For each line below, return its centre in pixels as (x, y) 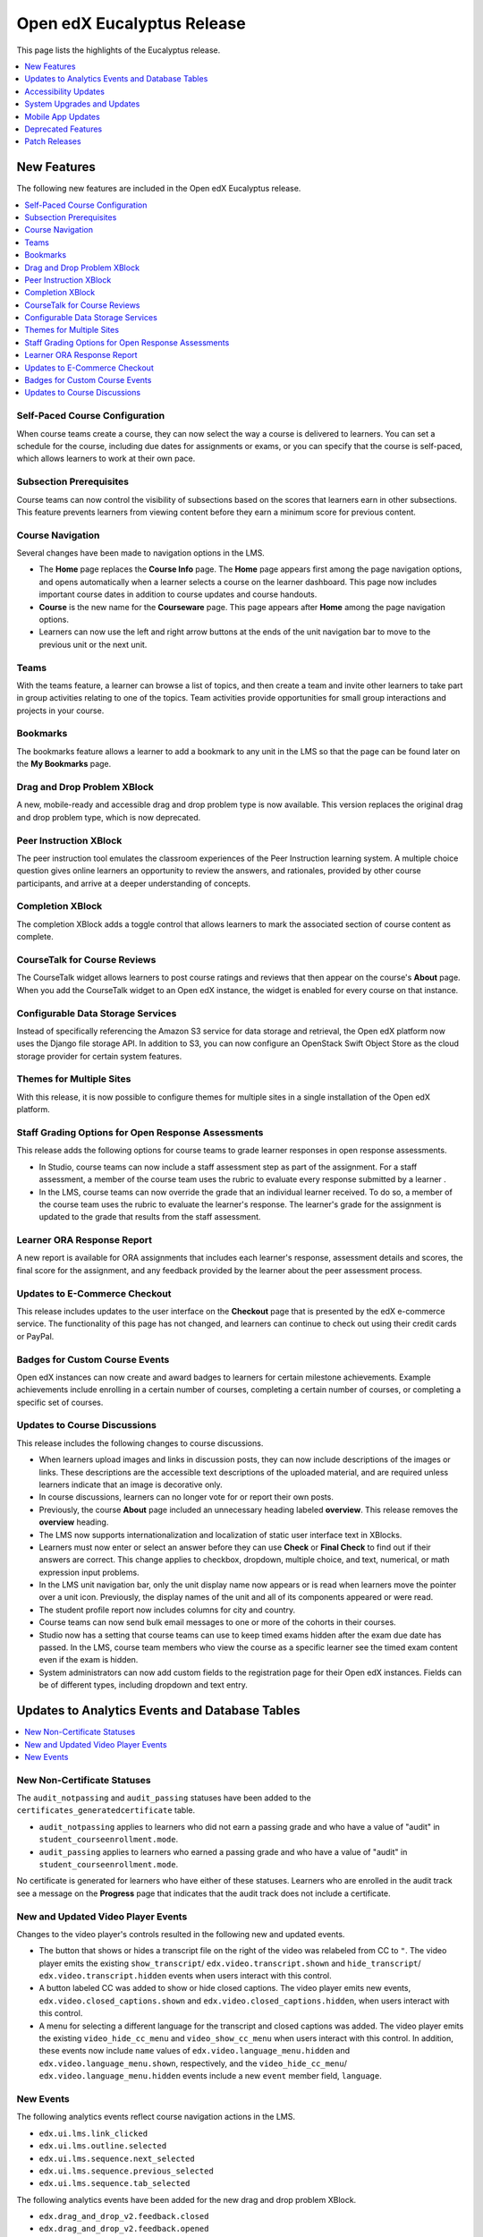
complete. (35, 937)
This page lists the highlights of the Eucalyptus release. (119, 50)
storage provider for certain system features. (99, 1056)
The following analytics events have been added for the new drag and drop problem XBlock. (186, 2199)
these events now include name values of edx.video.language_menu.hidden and (195, 2051)
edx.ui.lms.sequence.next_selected (117, 2158)
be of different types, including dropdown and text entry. (143, 1685)
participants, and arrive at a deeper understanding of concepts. (133, 883)
